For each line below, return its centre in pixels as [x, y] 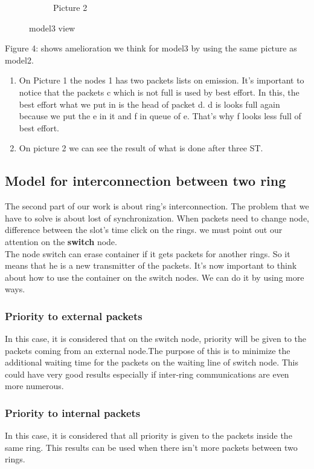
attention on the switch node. [61, 241]
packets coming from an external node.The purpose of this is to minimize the [148, 350]
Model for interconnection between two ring [146, 181]
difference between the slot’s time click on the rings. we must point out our [144, 230]
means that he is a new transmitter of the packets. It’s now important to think [151, 265]
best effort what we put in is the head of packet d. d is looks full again [149, 104]
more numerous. [34, 386]
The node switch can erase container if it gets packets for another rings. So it [148, 253]
